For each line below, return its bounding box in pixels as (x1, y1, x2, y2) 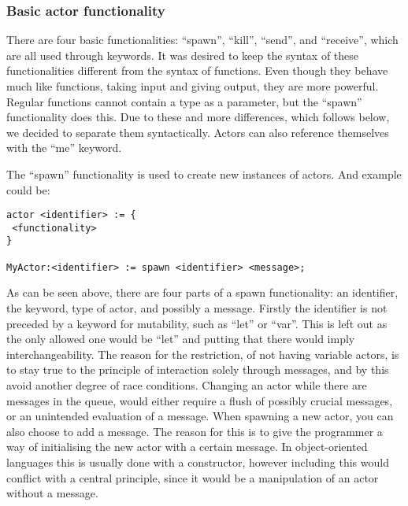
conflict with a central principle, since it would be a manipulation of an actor (6, 469, 379, 486)
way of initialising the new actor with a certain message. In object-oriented (6, 438, 368, 455)
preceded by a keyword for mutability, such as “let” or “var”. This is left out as (6, 315, 388, 331)
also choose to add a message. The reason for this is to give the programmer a (6, 423, 383, 439)
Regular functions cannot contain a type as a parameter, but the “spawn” (6, 93, 362, 109)
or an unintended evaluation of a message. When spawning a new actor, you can (6, 408, 394, 424)
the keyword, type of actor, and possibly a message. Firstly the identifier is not (6, 300, 388, 316)
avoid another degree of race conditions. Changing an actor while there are (6, 377, 367, 393)
